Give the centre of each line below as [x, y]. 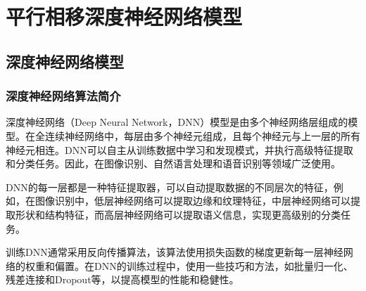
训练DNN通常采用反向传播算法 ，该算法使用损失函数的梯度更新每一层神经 [175, 252]
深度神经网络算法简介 [63, 96]
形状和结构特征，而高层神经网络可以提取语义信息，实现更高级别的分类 [178, 214]
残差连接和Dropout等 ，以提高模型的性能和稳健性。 [122, 279]
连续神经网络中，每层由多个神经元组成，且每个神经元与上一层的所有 [202, 135]
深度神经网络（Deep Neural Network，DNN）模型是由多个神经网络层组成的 [177, 122]
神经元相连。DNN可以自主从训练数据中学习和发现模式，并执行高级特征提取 [179, 149]
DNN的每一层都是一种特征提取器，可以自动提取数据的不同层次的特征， [170, 187]
